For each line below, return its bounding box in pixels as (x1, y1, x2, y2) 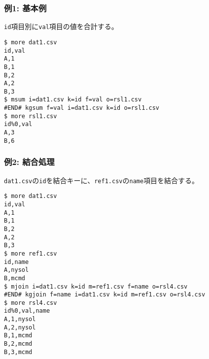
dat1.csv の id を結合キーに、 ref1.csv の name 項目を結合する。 (4, 175, 199, 185)
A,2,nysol (4, 324, 36, 331)
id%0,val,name (4, 307, 50, 315)
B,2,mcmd (4, 340, 33, 348)
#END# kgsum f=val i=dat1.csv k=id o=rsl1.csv (4, 104, 159, 112)
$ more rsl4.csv (4, 299, 57, 306)
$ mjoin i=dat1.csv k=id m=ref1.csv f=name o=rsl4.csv (4, 283, 188, 290)
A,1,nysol (4, 316, 36, 323)
